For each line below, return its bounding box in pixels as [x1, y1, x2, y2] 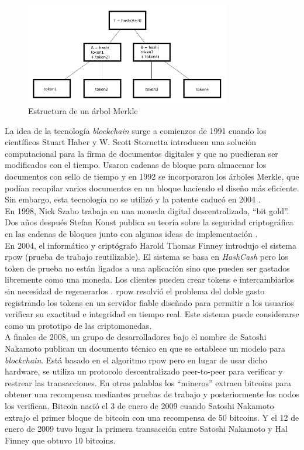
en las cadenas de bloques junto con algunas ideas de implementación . [5, 228, 258, 240]
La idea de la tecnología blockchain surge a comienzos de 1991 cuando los [5, 124, 267, 136]
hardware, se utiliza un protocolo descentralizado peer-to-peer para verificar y [5, 365, 283, 377]
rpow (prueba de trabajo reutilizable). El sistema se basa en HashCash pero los [5, 250, 288, 263]
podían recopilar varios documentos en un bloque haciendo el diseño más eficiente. [5, 181, 299, 194]
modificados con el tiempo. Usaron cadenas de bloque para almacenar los [5, 159, 267, 171]
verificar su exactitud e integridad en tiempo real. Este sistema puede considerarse [5, 308, 299, 320]
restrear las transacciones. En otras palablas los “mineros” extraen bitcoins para [5, 376, 292, 389]
